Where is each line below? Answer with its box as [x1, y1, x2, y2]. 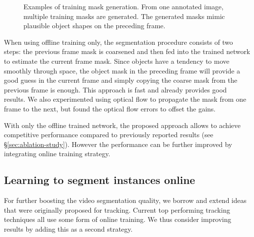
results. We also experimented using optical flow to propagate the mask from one [4, 94, 246, 104]
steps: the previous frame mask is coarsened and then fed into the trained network [4, 46, 250, 56]
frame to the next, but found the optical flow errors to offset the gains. [4, 103, 216, 113]
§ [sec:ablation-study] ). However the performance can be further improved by [4, 139, 233, 149]
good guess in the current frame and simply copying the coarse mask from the [4, 75, 237, 85]
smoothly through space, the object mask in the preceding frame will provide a [4, 65, 240, 75]
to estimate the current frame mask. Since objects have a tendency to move [4, 55, 230, 66]
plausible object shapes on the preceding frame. [23, 20, 166, 31]
